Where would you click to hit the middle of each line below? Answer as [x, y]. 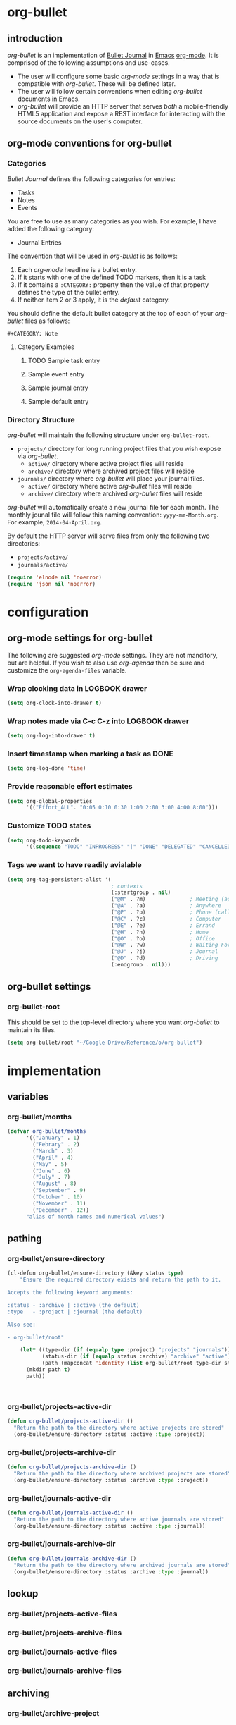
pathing [25, 1238]
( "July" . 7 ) [52, 1177]
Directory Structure [41, 419]
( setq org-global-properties [50, 801]
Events [27, 207]
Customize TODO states [49, 825]
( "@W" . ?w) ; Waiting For [171, 945]
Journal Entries [39, 242]
